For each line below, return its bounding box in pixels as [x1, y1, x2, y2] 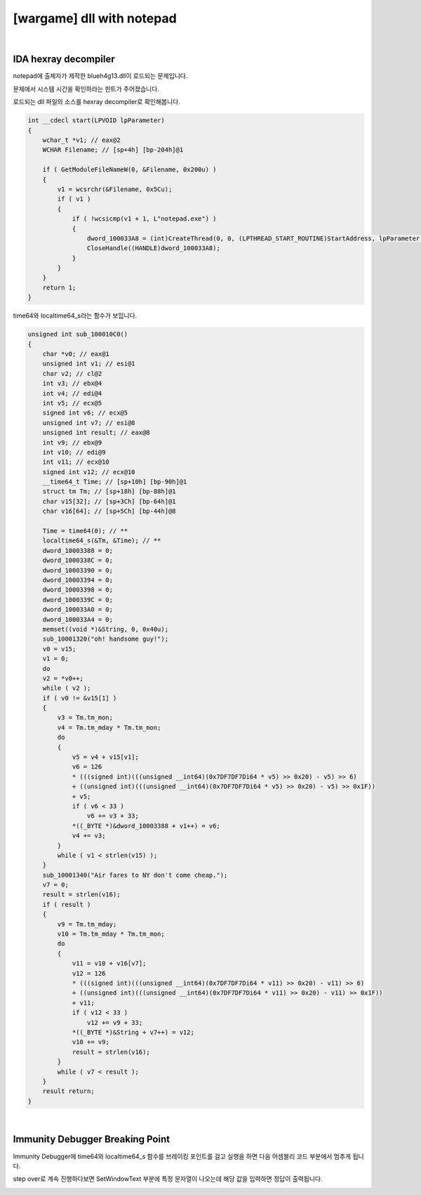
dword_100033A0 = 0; [42, 606, 114, 614]
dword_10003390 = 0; [42, 566, 114, 574]
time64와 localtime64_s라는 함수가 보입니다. [13, 311, 138, 320]
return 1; [42, 283, 76, 292]
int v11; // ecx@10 [42, 458, 110, 466]
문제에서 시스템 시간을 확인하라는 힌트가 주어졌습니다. [13, 84, 159, 93]
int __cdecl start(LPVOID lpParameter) [27, 117, 165, 124]
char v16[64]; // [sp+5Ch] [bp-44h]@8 [42, 507, 176, 516]
